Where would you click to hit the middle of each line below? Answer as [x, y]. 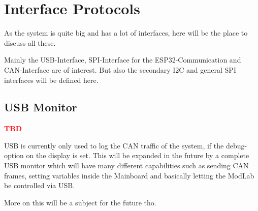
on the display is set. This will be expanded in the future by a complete [138, 155]
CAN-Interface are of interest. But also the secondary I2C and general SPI [120, 69]
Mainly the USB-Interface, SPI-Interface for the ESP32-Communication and [123, 60]
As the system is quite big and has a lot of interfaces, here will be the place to [126, 33]
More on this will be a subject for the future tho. [80, 202]
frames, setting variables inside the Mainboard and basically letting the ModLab [129, 175]
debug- [236, 145]
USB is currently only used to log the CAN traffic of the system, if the [114, 145]
